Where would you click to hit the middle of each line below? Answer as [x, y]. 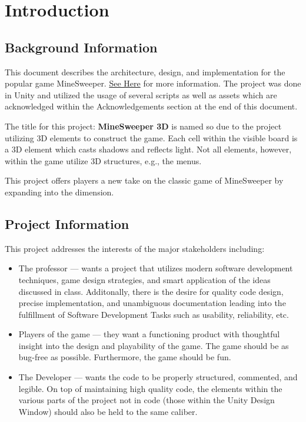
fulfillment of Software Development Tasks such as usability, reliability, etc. [154, 314]
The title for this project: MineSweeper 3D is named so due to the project [143, 126]
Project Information [67, 223]
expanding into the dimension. [59, 192]
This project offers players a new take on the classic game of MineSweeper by [144, 180]
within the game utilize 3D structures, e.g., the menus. [103, 160]
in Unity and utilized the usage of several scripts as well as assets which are [141, 94]
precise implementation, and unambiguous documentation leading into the [152, 303]
